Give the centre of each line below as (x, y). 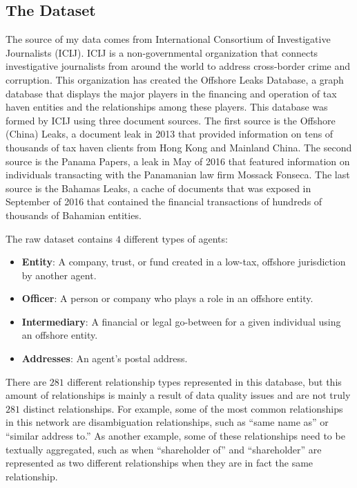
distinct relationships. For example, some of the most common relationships (183, 408)
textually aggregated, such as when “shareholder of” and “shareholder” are (164, 449)
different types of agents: (176, 238)
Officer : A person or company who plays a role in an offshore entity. (167, 298)
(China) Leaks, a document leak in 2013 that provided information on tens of (170, 134)
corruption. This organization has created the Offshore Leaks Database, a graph (175, 79)
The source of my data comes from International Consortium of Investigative (168, 39)
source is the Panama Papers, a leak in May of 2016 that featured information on (178, 161)
